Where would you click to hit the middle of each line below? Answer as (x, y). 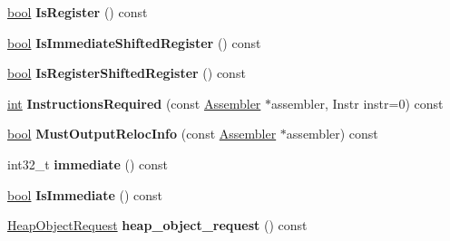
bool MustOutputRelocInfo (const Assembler (142, 134)
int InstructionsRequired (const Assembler (134, 103)
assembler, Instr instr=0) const (357, 103)
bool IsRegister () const (78, 12)
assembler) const (332, 134)
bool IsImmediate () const (85, 194)
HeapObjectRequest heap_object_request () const (157, 225)
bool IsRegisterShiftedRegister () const (127, 73)
